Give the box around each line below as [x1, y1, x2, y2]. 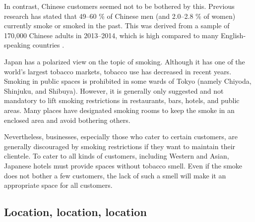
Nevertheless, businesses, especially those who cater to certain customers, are [4, 131, 238, 142]
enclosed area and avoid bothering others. [4, 114, 130, 125]
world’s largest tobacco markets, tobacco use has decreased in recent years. [4, 66, 232, 76]
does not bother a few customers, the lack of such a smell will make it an [4, 170, 226, 180]
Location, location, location [4, 204, 147, 220]
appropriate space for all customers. [4, 180, 113, 190]
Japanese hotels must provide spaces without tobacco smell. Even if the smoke [4, 160, 243, 170]
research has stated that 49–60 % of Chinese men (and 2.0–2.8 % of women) [4, 10, 236, 21]
